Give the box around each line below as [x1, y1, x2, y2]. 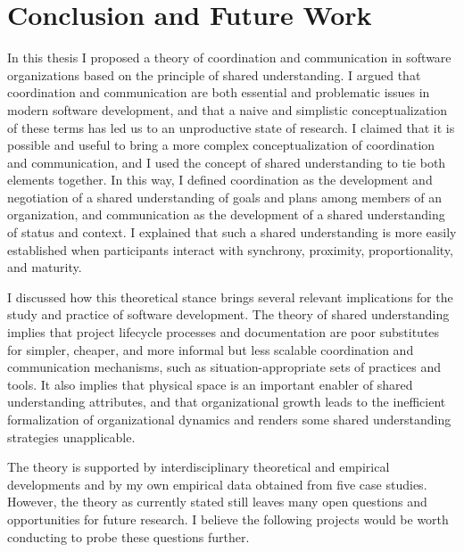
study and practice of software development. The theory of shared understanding [7, 305, 450, 324]
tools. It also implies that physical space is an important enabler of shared [7, 375, 413, 393]
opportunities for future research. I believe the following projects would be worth [7, 509, 449, 528]
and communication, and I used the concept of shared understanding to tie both [7, 152, 446, 171]
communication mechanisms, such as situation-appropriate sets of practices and [7, 358, 442, 376]
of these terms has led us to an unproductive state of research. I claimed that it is [7, 118, 455, 136]
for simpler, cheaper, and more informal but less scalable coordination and [7, 340, 414, 358]
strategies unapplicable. [7, 427, 136, 446]
